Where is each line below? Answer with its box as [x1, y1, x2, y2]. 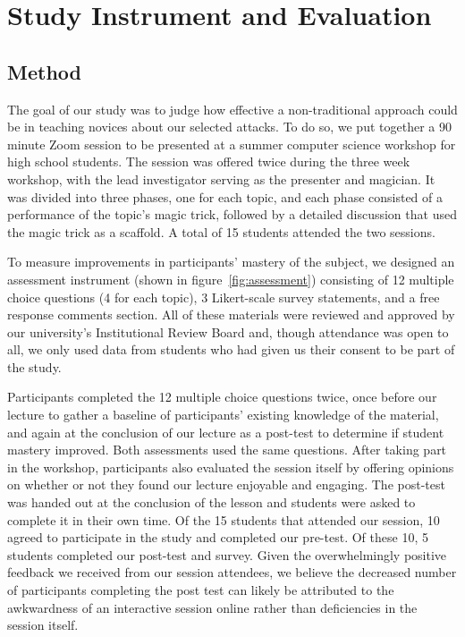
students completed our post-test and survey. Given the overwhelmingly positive [7, 545, 447, 564]
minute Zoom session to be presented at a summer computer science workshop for [7, 134, 456, 153]
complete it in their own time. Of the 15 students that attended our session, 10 [7, 510, 440, 529]
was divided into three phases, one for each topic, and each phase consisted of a [7, 187, 444, 206]
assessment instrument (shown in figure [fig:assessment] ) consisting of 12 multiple [7, 269, 454, 288]
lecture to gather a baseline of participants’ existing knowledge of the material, [7, 405, 439, 424]
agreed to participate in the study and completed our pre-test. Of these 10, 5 [7, 528, 428, 547]
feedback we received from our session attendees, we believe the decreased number [7, 563, 457, 582]
